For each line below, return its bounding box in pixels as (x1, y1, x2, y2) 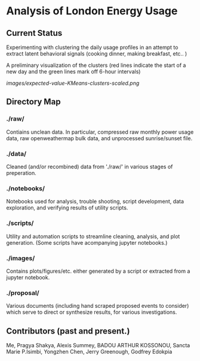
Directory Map (6, 97, 61, 107)
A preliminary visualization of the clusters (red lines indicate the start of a (6, 61, 186, 69)
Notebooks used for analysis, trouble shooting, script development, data (6, 198, 184, 205)
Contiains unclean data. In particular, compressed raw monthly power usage (6, 128, 194, 135)
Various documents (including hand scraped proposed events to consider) (6, 303, 189, 310)
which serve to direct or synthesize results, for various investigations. (6, 308, 177, 316)
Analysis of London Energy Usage (6, 4, 178, 18)
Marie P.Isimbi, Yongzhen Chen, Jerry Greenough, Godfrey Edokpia (6, 348, 173, 355)
